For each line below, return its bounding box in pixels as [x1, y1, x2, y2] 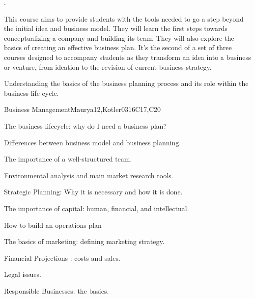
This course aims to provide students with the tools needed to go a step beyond [4, 13, 244, 24]
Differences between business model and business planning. [4, 137, 181, 147]
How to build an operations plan [4, 219, 102, 230]
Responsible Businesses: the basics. [4, 285, 109, 296]
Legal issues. [4, 269, 41, 279]
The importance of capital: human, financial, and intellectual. [4, 203, 189, 213]
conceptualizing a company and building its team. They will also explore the [4, 32, 234, 43]
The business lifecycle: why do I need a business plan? [4, 120, 167, 131]
